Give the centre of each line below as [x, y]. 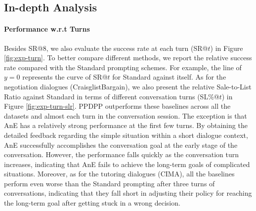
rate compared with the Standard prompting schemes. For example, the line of [123, 67]
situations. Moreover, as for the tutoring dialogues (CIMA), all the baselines [119, 174]
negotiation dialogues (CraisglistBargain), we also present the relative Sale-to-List [128, 86]
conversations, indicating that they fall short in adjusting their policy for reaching [128, 193]
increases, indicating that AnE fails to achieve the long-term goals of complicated [127, 164]
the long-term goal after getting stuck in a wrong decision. [92, 203]
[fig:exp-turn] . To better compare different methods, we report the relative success [128, 58]
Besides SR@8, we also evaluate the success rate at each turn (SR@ [106, 48]
